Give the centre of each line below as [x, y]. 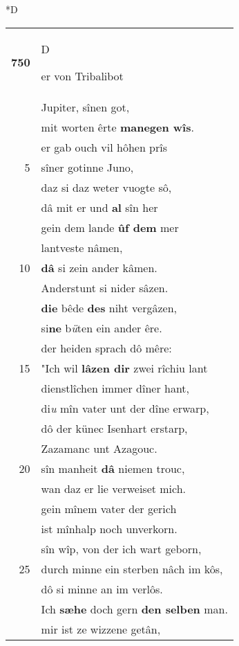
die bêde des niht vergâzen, [109, 307]
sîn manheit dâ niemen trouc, [113, 468]
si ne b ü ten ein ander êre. [102, 328]
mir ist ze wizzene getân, [101, 629]
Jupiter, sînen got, [85, 107]
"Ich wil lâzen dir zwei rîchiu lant [124, 368]
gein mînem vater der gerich [109, 508]
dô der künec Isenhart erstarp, [114, 428]
